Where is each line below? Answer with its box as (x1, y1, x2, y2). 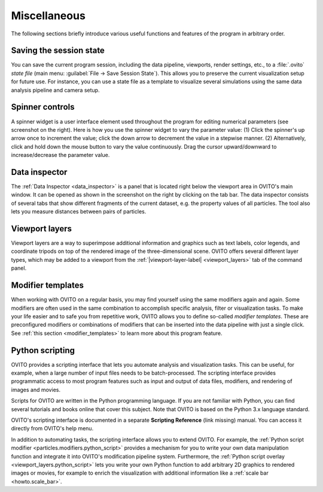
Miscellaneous (11, 9, 86, 22)
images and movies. (11, 386, 61, 393)
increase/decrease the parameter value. (11, 152, 110, 159)
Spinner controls (11, 102, 75, 112)
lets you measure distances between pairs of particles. (11, 208, 147, 215)
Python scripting (11, 345, 75, 355)
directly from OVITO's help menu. (11, 425, 94, 432)
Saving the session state (11, 46, 105, 56)
